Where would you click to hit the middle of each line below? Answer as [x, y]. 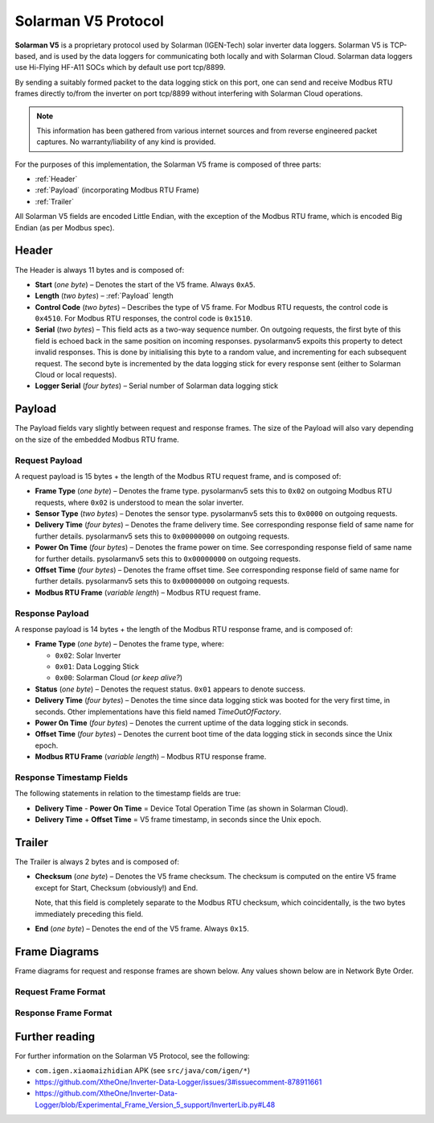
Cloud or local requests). [76, 375]
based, [26, 56]
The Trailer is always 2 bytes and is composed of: [97, 862]
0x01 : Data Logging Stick [97, 667]
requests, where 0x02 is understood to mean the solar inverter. [139, 502]
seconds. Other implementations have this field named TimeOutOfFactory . [158, 712]
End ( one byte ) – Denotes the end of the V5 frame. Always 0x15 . [142, 929]
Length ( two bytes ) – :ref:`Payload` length [104, 296]
